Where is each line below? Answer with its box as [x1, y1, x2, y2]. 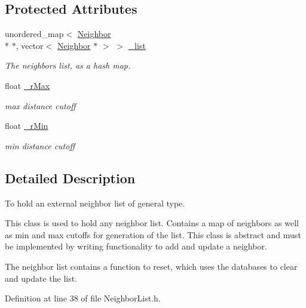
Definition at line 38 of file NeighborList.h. [5, 292, 161, 304]
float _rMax [5, 79, 50, 91]
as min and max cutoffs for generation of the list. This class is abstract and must [5, 228, 301, 241]
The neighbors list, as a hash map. [5, 59, 131, 72]
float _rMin [5, 119, 48, 132]
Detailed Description [5, 168, 136, 187]
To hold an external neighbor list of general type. [5, 196, 185, 209]
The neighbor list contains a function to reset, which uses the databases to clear [5, 260, 298, 272]
